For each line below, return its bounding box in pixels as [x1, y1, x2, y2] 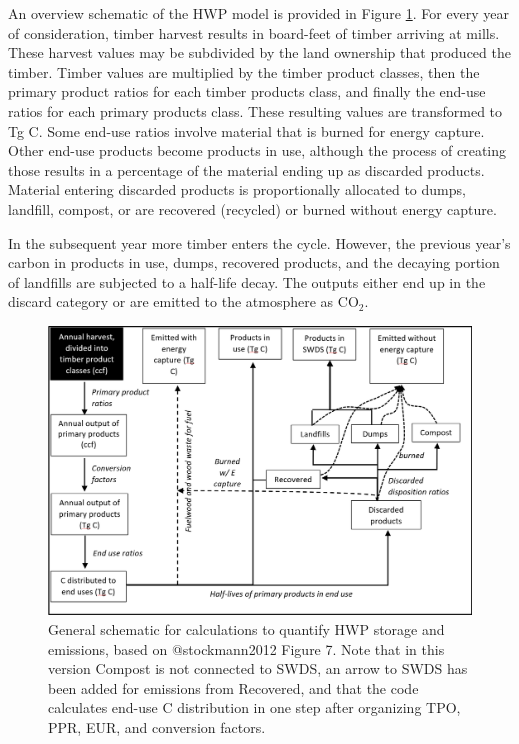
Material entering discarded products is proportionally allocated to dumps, [8, 179, 466, 200]
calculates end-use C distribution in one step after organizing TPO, [48, 697, 461, 718]
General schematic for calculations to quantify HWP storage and [48, 618, 445, 639]
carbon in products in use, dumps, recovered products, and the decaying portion [8, 252, 500, 273]
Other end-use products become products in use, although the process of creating [8, 140, 507, 161]
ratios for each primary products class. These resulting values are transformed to [8, 100, 503, 121]
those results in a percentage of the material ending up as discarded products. [8, 159, 485, 180]
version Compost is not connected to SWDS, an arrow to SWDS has [48, 658, 468, 679]
